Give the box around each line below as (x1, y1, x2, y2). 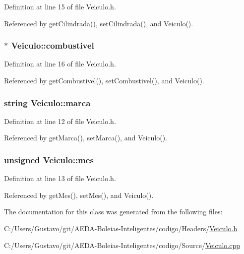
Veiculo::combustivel (11, 39, 94, 52)
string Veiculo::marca (4, 96, 91, 109)
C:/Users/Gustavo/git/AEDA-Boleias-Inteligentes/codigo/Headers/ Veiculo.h (4, 223, 238, 233)
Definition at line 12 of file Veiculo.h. (4, 116, 116, 126)
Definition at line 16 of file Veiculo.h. (4, 59, 116, 69)
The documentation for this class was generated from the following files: (4, 206, 223, 217)
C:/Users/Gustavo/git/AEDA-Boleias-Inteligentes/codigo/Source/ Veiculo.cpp (4, 240, 240, 250)
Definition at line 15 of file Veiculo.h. (4, 1, 116, 11)
